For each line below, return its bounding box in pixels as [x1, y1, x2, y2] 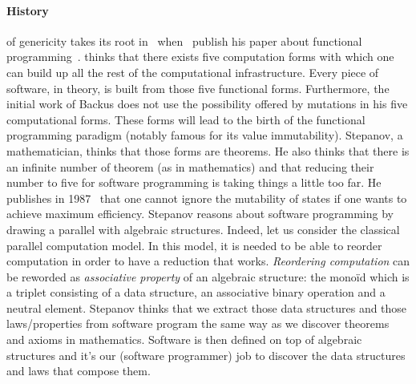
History [6, 2, 49, 18]
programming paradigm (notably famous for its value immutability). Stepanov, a [6, 127, 403, 143]
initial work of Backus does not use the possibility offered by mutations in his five [6, 95, 408, 112]
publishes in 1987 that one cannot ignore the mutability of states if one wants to [6, 189, 407, 206]
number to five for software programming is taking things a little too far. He [6, 174, 382, 191]
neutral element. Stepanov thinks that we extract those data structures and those [6, 299, 407, 316]
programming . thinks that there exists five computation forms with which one [6, 48, 394, 65]
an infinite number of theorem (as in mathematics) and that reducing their [6, 158, 374, 175]
